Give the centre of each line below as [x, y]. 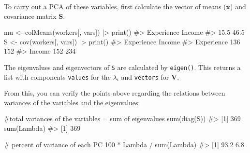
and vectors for [145, 76]
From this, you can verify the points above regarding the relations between [115, 93]
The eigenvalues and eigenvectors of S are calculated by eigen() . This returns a [122, 67]
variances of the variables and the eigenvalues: [72, 102]
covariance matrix [30, 16]
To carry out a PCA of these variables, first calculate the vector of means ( [115, 6]
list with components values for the [57, 76]
